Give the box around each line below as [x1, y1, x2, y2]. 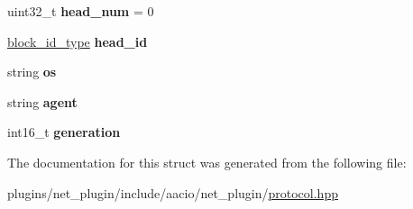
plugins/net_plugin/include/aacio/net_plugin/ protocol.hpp [7, 183, 338, 202]
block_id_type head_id [7, 32, 148, 50]
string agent [7, 92, 78, 111]
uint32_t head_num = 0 [7, 2, 154, 20]
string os [7, 62, 57, 81]
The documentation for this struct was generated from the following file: [7, 152, 407, 171]
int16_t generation [7, 123, 121, 141]
